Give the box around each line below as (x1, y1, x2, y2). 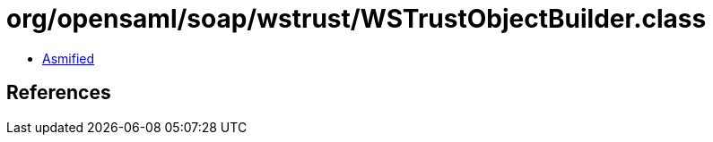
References (6, 81, 111, 104)
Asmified (42, 50, 95, 66)
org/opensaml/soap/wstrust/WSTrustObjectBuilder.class (6, 4, 707, 34)
